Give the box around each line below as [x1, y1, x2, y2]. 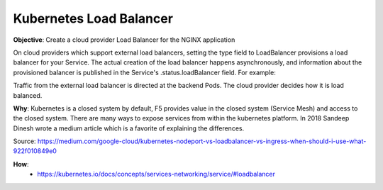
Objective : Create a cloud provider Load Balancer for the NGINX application [13, 35, 235, 44]
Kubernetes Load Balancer [13, 11, 174, 26]
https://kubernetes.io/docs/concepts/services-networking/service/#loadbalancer [37, 170, 276, 179]
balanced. [13, 91, 43, 99]
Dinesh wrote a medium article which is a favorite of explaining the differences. [13, 124, 245, 133]
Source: [13, 137, 36, 145]
